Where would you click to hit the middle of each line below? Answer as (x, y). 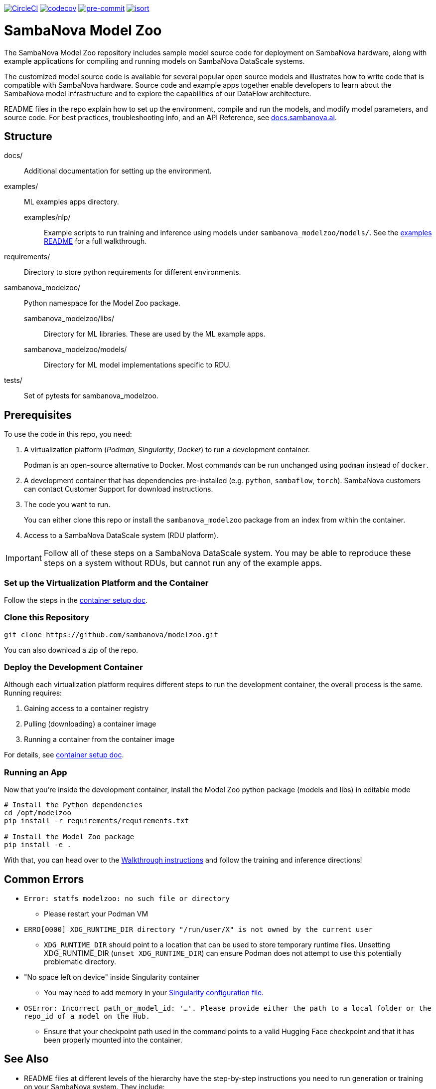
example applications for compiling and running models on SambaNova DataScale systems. (154, 61)
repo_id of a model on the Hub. (87, 1016)
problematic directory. (80, 962)
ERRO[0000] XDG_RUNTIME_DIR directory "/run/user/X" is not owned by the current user (198, 930)
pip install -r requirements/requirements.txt (96, 821)
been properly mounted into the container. (113, 1040)
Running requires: (33, 693)
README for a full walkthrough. (95, 241)
